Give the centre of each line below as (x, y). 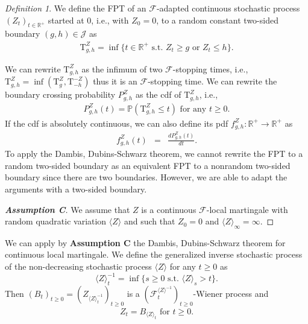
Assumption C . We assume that (68, 209)
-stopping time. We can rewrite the (212, 81)
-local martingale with (247, 209)
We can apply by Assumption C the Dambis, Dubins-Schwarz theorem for (145, 242)
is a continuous (169, 209)
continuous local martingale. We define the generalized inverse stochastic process (154, 254)
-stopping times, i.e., (210, 68)
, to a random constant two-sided (217, 20)
